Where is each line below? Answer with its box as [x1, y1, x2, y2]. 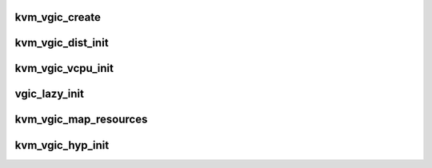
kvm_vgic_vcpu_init [14, 62, 114, 75]
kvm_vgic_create [14, 10, 102, 24]
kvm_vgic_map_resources [14, 113, 148, 126]
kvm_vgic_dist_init [14, 36, 109, 50]
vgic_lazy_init [14, 87, 84, 101]
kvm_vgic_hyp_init [14, 138, 110, 152]
